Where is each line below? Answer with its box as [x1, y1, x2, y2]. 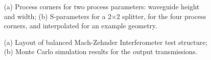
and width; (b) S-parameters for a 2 [4, 11, 112, 21]
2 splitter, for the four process [117, 11, 206, 21]
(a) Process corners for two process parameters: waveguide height [4, 1, 200, 11]
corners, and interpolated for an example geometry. [4, 20, 157, 31]
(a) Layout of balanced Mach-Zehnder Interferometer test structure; [4, 37, 208, 47]
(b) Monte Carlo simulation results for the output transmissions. [4, 46, 198, 57]
